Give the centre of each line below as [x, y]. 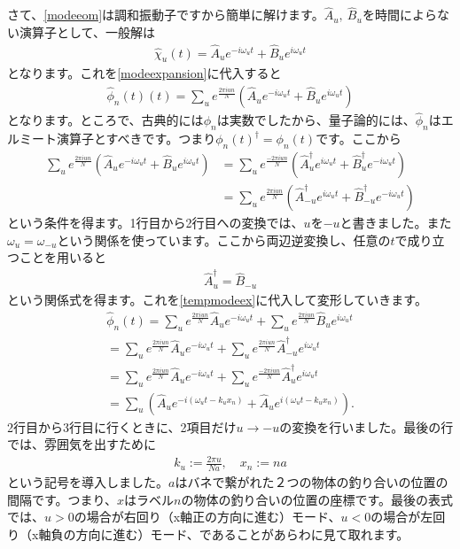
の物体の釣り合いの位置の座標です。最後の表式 [317, 499]
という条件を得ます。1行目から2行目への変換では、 [156, 222]
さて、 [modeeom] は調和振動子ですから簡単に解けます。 [166, 15]
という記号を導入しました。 [88, 482]
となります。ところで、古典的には [105, 120]
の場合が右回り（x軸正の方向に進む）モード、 [207, 517]
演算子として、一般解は [87, 31]
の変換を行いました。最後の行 [366, 426]
